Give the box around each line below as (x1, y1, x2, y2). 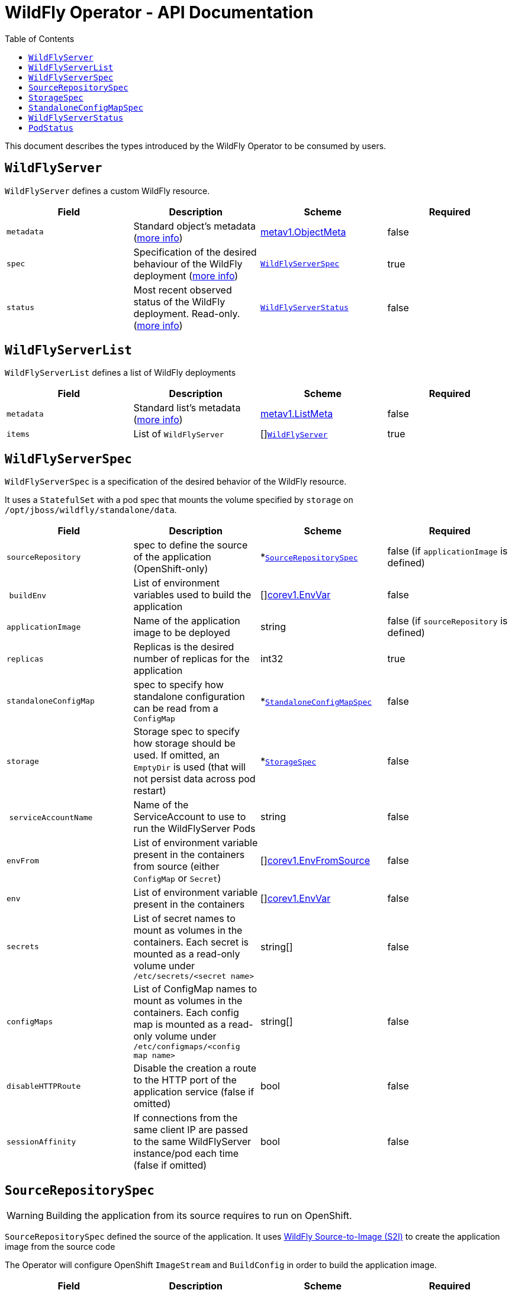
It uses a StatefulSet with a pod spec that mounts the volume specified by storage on (5, 495, 353, 505)
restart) (133, 785, 166, 797)
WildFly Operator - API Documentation (5, 2, 314, 22)
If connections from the (133, 1112, 238, 1124)
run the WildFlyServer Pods (133, 823, 256, 835)
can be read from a (133, 702, 218, 715)
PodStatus (28, 122, 73, 133)
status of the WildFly (133, 295, 226, 308)
